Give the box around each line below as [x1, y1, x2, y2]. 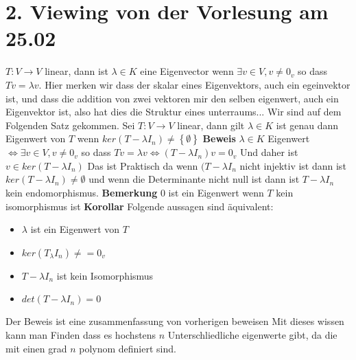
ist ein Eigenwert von [30, 222, 120, 236]
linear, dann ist [45, 64, 108, 78]
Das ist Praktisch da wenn [87, 158, 198, 172]
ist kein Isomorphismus [56, 268, 154, 282]
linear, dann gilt [177, 117, 245, 132]
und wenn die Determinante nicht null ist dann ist [88, 172, 300, 186]
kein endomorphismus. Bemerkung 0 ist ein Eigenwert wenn [5, 185, 264, 200]
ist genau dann [276, 117, 339, 132]
